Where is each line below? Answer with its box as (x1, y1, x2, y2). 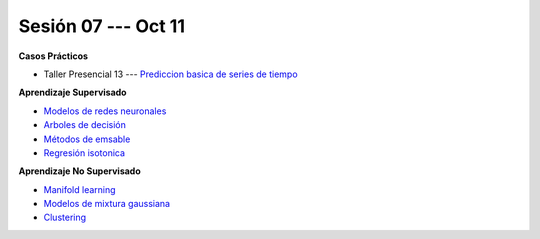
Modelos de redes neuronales (43, 105, 167, 117)
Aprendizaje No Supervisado (18, 165, 142, 177)
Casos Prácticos (18, 50, 89, 62)
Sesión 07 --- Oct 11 (18, 15, 185, 37)
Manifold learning (43, 183, 116, 195)
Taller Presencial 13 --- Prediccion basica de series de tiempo (43, 68, 299, 80)
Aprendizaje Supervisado (18, 86, 127, 99)
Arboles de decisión (43, 119, 127, 131)
